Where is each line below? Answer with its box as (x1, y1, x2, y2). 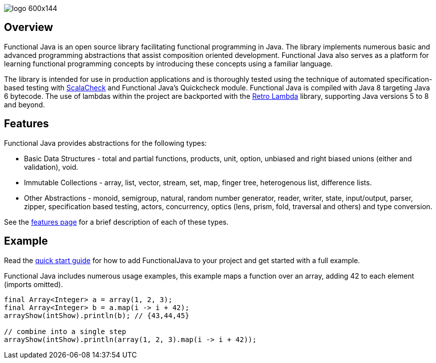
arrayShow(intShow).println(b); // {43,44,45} (4, 311, 189, 320)
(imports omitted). (4, 280, 63, 289)
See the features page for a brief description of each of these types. (4, 217, 229, 226)
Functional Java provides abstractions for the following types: (4, 138, 207, 147)
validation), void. (24, 162, 78, 171)
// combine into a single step (4, 327, 126, 336)
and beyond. (4, 100, 45, 109)
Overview (4, 21, 53, 34)
